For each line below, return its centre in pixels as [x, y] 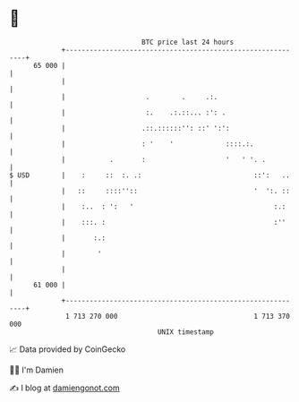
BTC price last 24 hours [188, 42]
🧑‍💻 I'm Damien [37, 370]
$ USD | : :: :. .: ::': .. [150, 175]
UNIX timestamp [186, 332]
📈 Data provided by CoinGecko [68, 349]
